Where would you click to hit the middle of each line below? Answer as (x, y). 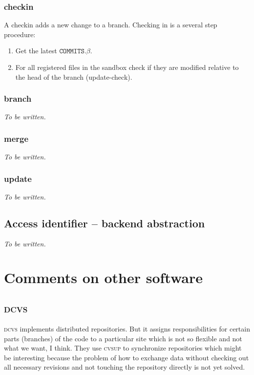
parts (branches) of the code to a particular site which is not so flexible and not (123, 338)
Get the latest (36, 51)
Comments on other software (104, 277)
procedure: (20, 34)
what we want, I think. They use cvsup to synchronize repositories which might (123, 348)
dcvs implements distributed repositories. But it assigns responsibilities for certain (127, 329)
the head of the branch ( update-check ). (74, 77)
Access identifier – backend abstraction (105, 223)
